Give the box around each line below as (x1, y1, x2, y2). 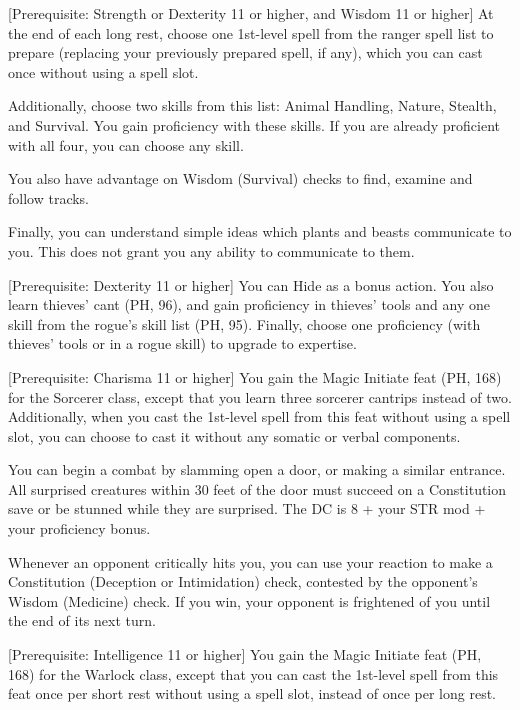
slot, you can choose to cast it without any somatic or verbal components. (8, 425, 461, 446)
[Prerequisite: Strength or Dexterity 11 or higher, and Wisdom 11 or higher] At (8, 3, 494, 23)
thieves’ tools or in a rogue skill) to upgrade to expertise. (8, 333, 357, 354)
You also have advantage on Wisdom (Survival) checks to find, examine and (8, 168, 473, 189)
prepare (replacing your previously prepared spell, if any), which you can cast (8, 42, 483, 63)
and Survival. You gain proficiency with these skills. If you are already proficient (8, 114, 501, 135)
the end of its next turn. (8, 610, 156, 631)
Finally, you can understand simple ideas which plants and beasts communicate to (8, 221, 512, 242)
